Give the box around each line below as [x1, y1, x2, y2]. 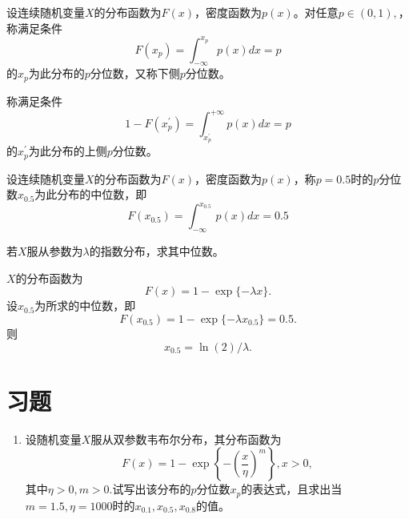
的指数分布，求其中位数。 [89, 243, 224, 259]
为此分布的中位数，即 [34, 186, 147, 203]
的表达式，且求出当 [241, 481, 343, 497]
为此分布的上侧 [28, 143, 107, 159]
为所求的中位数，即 [34, 297, 136, 314]
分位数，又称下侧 [90, 65, 180, 82]
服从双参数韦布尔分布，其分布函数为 [90, 430, 282, 447]
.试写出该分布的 [109, 481, 191, 497]
